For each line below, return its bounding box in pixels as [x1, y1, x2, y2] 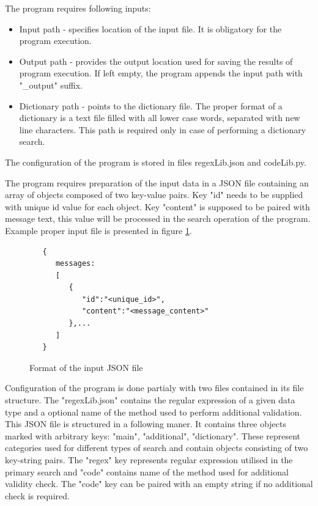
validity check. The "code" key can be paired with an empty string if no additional [5, 477, 313, 490]
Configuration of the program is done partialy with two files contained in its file [5, 381, 304, 394]
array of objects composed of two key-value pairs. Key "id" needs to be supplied [5, 188, 303, 201]
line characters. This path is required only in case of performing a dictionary [19, 123, 306, 136]
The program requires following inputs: [5, 2, 151, 14]
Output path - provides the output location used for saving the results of [19, 54, 293, 67]
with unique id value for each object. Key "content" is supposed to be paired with [5, 200, 310, 213]
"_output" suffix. [19, 78, 83, 91]
